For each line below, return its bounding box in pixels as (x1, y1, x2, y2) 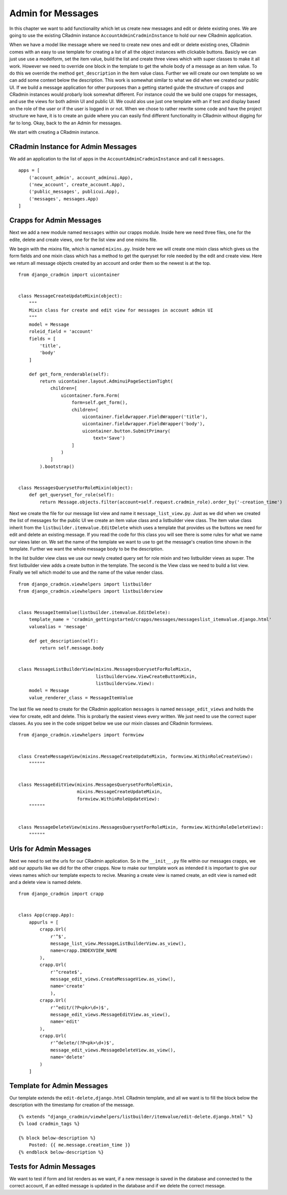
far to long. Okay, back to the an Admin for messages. (9, 120, 122, 126)
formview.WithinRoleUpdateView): (76, 796, 160, 802)
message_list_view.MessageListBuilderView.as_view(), (50, 941, 187, 946)
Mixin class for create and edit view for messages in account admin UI (28, 308, 214, 313)
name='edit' (50, 1019, 80, 1025)
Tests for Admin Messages (9, 1162, 96, 1171)
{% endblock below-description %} (18, 1149, 104, 1155)
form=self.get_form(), (71, 400, 128, 405)
